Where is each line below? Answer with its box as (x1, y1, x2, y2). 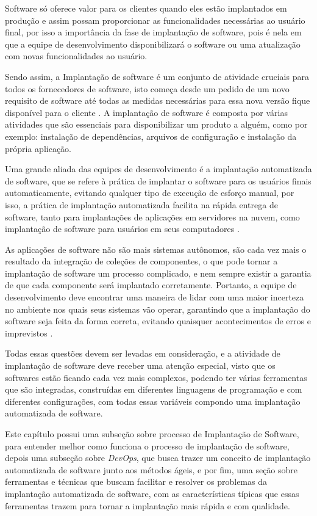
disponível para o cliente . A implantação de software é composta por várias (5, 106, 288, 118)
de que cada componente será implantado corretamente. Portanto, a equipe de (5, 278, 297, 291)
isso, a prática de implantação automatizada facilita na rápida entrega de (5, 198, 278, 211)
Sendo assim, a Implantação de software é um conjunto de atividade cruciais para (5, 70, 309, 82)
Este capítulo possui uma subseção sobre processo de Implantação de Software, (5, 427, 299, 440)
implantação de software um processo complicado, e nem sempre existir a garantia (5, 266, 312, 279)
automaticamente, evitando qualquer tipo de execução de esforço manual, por (5, 186, 294, 199)
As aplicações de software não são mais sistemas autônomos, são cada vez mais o (5, 242, 307, 255)
